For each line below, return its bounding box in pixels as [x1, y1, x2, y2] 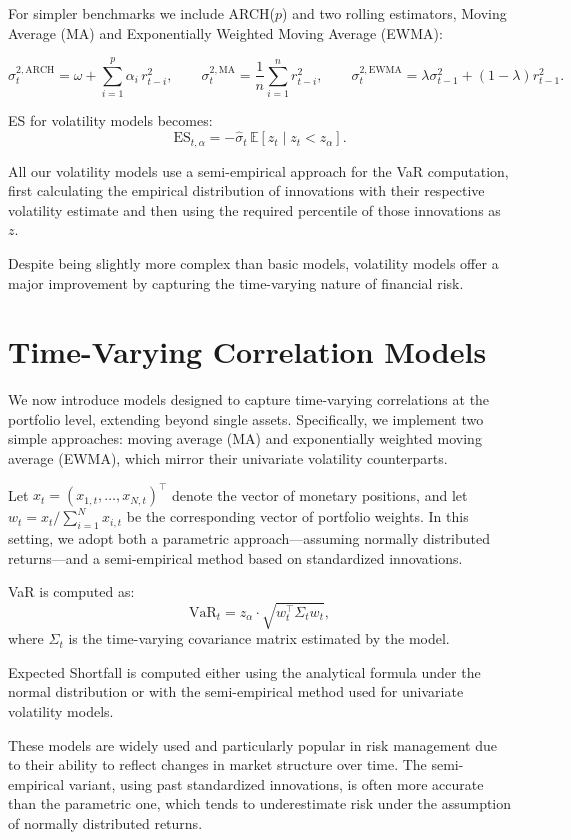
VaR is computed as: [8, 581, 135, 602]
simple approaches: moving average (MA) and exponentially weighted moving [8, 428, 482, 449]
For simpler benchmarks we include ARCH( [8, 3, 276, 23]
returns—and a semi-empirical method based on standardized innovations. [8, 547, 463, 568]
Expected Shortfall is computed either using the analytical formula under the [8, 661, 481, 682]
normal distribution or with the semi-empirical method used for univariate [8, 681, 464, 702]
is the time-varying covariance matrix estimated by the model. [68, 628, 450, 649]
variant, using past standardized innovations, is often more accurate [68, 773, 484, 794]
